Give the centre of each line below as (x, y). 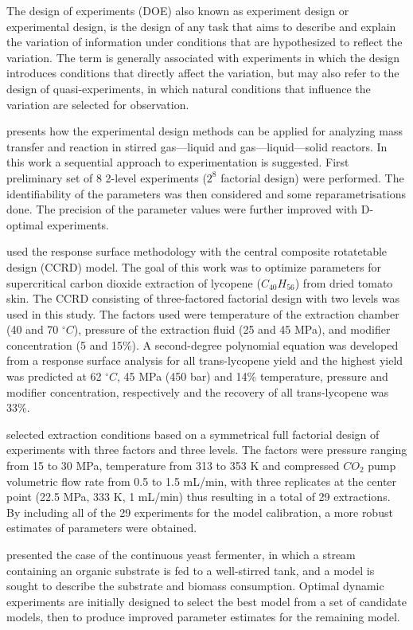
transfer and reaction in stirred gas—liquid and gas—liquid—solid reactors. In (197, 146)
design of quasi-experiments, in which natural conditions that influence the (189, 88)
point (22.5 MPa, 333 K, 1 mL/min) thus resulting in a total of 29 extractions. (199, 497)
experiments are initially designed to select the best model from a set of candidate (206, 601)
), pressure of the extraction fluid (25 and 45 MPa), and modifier (232, 329)
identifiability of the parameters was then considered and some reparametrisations (206, 193)
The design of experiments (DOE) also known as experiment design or (178, 10)
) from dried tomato (344, 282)
